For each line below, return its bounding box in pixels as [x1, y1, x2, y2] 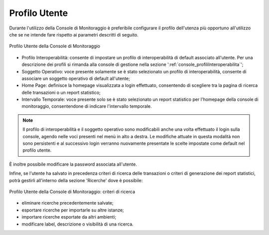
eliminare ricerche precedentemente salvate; [21, 200, 114, 206]
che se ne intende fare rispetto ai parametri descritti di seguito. [9, 31, 139, 37]
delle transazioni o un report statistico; [21, 89, 101, 95]
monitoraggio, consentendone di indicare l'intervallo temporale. [21, 103, 152, 109]
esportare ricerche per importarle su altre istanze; [21, 207, 124, 213]
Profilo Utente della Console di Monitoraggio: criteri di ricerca [9, 189, 135, 195]
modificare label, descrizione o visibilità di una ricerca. [21, 221, 134, 227]
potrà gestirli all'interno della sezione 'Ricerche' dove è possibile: [9, 177, 143, 183]
